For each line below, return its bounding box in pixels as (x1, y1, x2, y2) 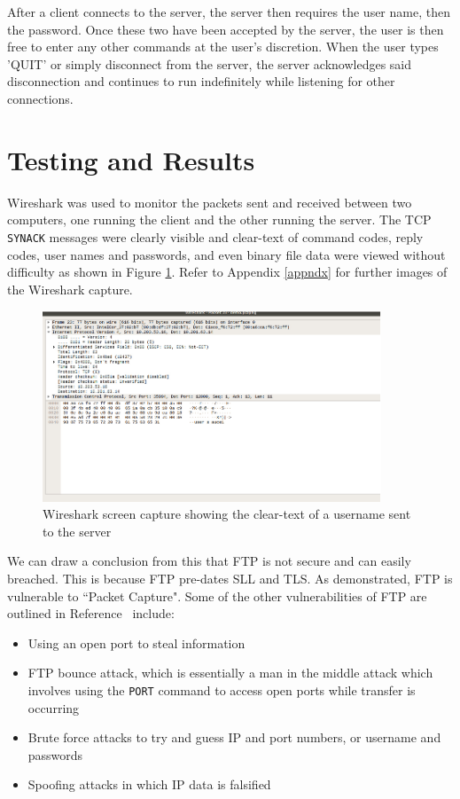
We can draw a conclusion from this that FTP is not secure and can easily (7, 552, 411, 570)
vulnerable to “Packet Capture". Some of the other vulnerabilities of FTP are (7, 586, 427, 605)
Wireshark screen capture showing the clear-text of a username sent (43, 505, 411, 523)
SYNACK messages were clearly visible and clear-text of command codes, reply (7, 227, 424, 246)
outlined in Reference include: (7, 604, 175, 623)
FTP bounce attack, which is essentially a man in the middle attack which (27, 663, 433, 682)
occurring (27, 698, 80, 717)
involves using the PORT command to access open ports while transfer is (27, 681, 416, 700)
